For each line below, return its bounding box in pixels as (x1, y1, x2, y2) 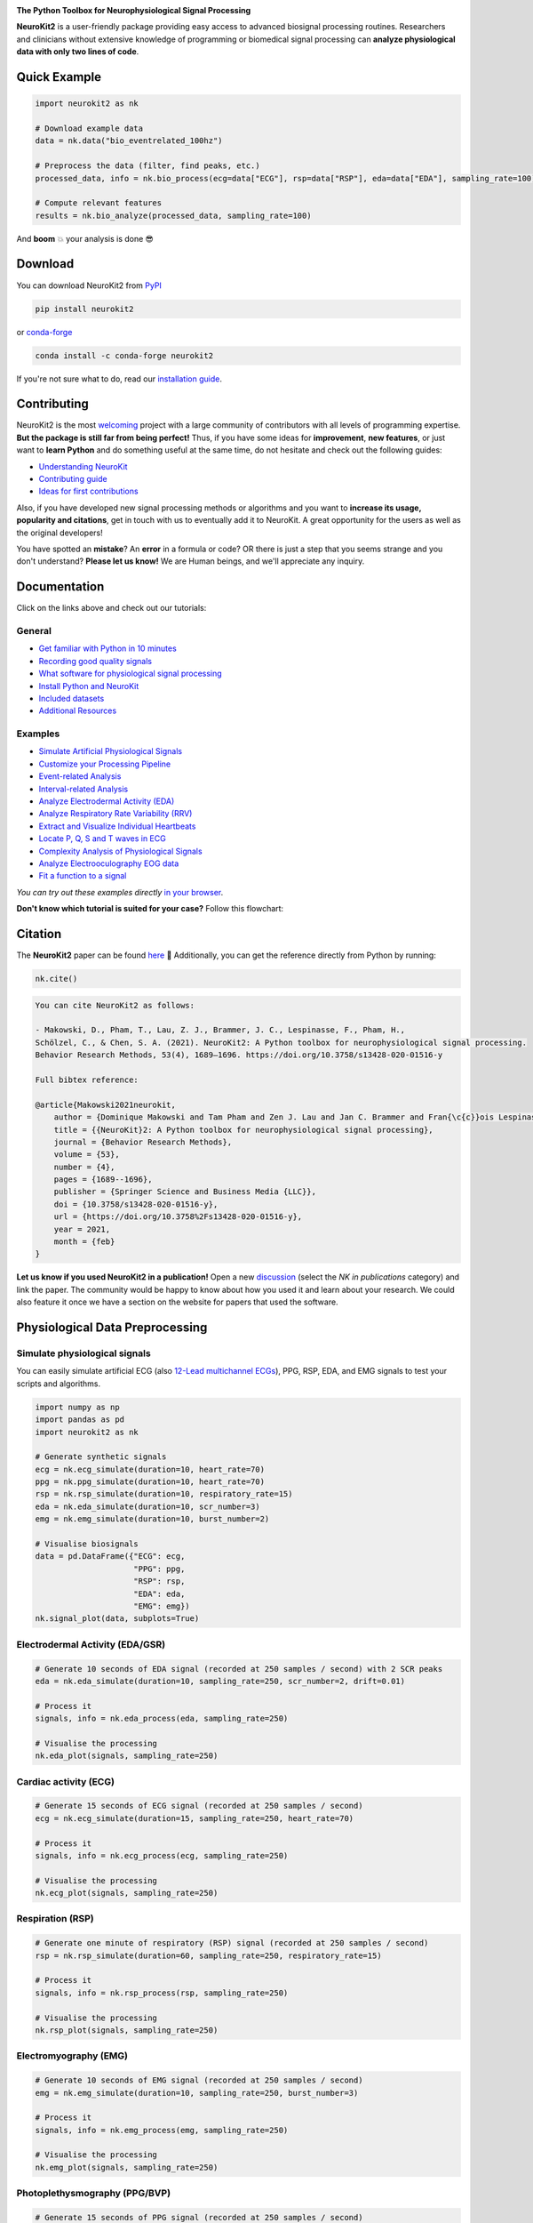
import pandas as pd (35, 1415, 124, 1424)
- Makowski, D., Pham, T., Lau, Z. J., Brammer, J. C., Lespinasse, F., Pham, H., (35, 1025, 406, 1035)
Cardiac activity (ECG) (16, 1775, 115, 1787)
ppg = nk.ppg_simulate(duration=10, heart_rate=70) (35, 1477, 266, 1487)
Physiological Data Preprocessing (16, 1320, 208, 1336)
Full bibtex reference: (35, 1074, 139, 1085)
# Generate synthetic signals (35, 1452, 167, 1462)
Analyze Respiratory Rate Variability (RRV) (38, 808, 193, 819)
